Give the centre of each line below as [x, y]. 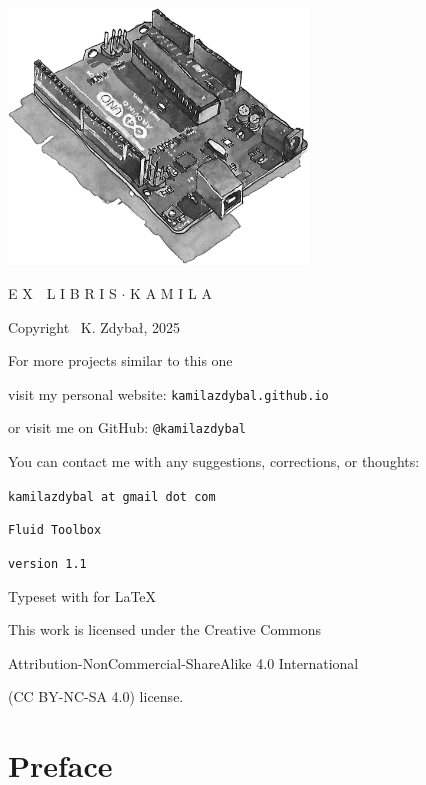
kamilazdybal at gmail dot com [112, 496]
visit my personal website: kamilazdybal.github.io [168, 393]
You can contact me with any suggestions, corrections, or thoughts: [214, 461]
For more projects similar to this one [120, 360]
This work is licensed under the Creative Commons [165, 629]
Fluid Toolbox [55, 530]
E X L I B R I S [62, 293]
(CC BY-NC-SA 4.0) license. [96, 696]
